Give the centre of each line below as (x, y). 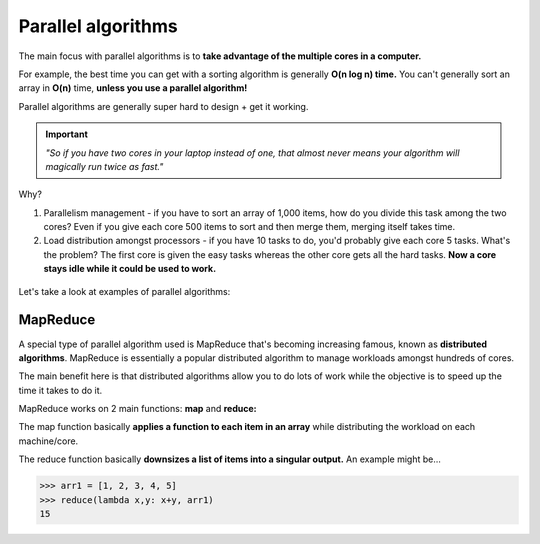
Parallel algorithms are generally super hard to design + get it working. (163, 106)
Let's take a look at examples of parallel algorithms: (124, 291)
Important (67, 134)
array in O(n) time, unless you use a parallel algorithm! (133, 88)
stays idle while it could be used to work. (130, 269)
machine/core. (48, 441)
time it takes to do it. (60, 390)
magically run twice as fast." (104, 166)
